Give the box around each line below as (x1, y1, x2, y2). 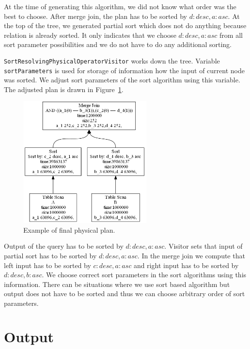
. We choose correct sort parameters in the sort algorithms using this (42, 270, 247, 280)
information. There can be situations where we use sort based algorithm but (4, 279, 230, 289)
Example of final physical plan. (23, 224, 115, 235)
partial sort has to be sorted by (4, 251, 97, 261)
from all (219, 30, 243, 40)
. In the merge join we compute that (137, 251, 245, 261)
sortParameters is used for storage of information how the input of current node (4, 65, 245, 75)
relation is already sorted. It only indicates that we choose (4, 30, 176, 40)
